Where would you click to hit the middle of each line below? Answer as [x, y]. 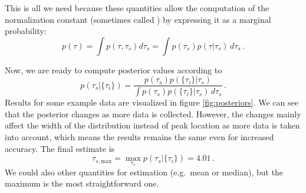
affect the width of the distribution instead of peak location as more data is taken [152, 125]
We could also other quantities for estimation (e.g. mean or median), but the [144, 172]
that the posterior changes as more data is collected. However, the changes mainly [153, 114]
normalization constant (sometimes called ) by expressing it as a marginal [138, 19]
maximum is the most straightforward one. [82, 183]
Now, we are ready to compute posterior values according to [113, 70]
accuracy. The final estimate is [60, 148]
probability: [26, 31]
